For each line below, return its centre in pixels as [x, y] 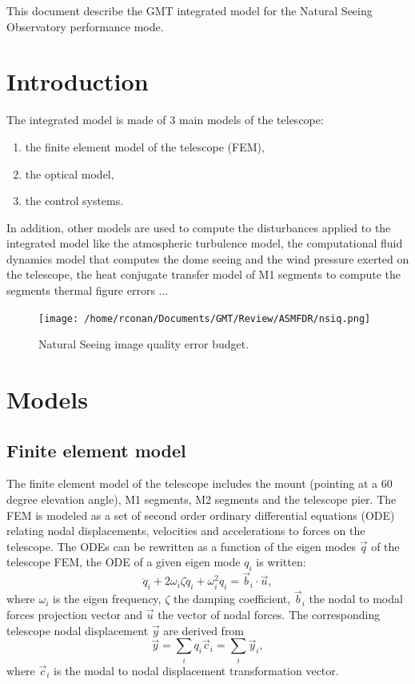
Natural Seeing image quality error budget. [144, 344]
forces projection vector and [75, 615]
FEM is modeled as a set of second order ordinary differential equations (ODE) [201, 515]
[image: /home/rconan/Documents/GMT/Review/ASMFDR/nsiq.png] [205, 318]
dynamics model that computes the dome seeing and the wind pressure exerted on [208, 258]
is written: [281, 562]
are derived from [204, 630]
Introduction [78, 81]
